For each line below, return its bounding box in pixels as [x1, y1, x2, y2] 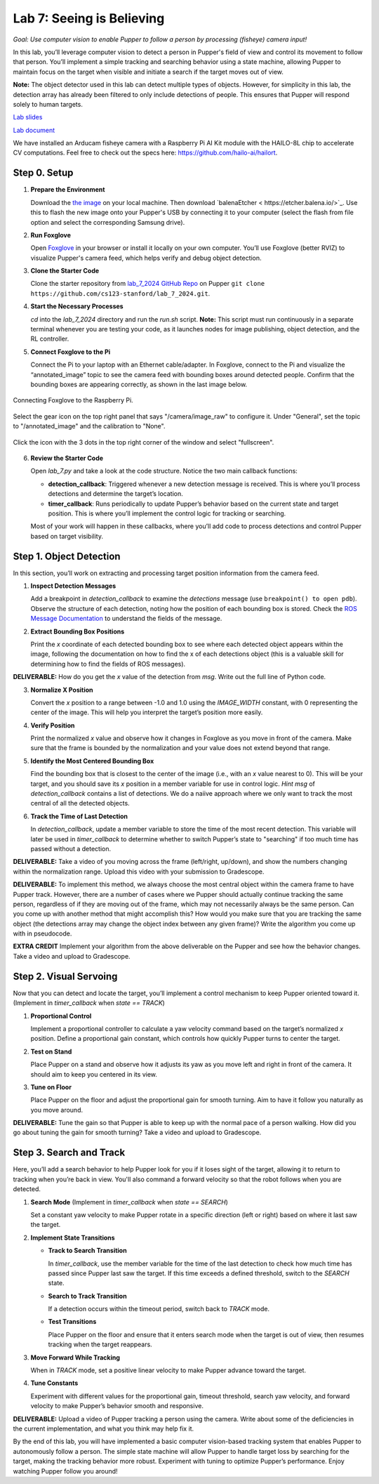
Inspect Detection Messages [30, 582, 117, 590]
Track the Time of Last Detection [30, 812, 128, 820]
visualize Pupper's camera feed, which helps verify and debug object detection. [30, 254, 262, 262]
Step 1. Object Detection [13, 550, 121, 562]
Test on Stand [30, 1047, 72, 1056]
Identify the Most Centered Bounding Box [30, 756, 154, 765]
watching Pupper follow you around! [13, 1466, 119, 1475]
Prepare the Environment [30, 185, 105, 194]
